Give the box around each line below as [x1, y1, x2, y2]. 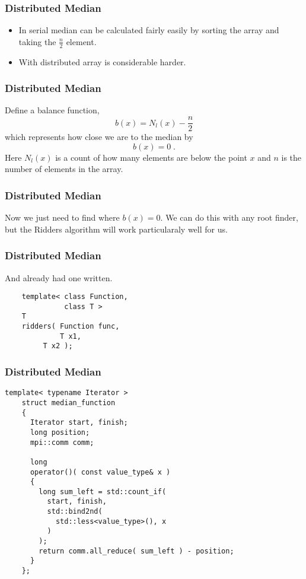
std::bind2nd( [47, 507, 103, 516]
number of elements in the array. [5, 163, 123, 175]
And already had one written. [5, 271, 113, 284]
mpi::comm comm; [30, 438, 94, 447]
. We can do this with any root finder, [160, 211, 298, 224]
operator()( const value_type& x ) [30, 467, 171, 476]
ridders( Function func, [21, 322, 120, 331]
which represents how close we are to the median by [5, 131, 193, 143]
